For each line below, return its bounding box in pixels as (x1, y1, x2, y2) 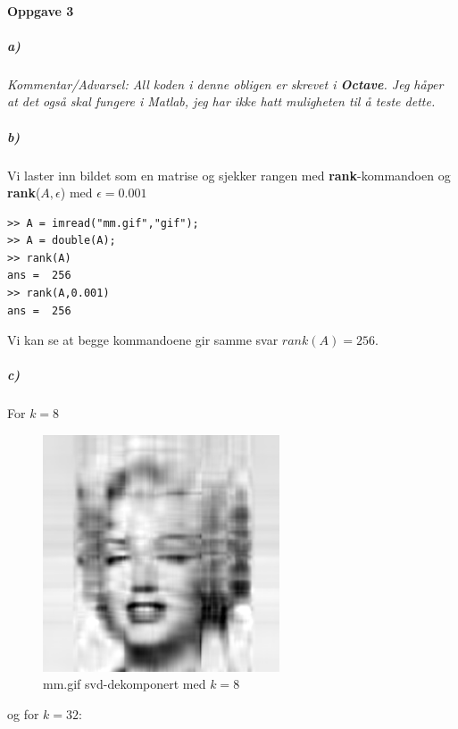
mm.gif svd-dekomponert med (43, 675, 206, 693)
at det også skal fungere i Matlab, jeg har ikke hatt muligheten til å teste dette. (7, 92, 436, 111)
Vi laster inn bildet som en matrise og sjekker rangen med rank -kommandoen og (7, 165, 451, 184)
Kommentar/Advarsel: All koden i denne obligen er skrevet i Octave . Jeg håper (7, 74, 444, 93)
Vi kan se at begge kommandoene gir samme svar (7, 331, 279, 349)
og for (7, 704, 39, 723)
